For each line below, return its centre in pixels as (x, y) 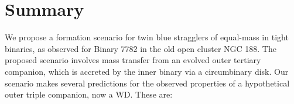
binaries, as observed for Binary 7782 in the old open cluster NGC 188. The (141, 48)
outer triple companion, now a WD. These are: (89, 94)
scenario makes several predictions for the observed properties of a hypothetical (147, 83)
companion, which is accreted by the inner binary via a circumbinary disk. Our (147, 71)
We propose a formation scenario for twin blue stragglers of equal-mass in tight (147, 37)
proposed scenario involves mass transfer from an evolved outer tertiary (133, 60)
